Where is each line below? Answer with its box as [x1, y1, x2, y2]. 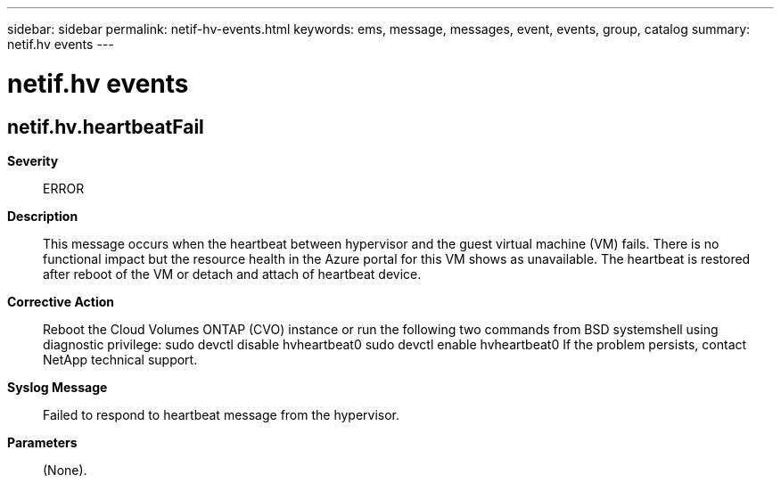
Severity [7, 152, 59, 168]
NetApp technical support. [43, 351, 198, 367]
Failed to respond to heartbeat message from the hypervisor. [43, 406, 400, 422]
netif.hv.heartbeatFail [7, 115, 204, 138]
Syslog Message [7, 379, 108, 395]
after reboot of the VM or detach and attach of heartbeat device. [43, 266, 422, 282]
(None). [43, 462, 87, 478]
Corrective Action [7, 293, 114, 309]
